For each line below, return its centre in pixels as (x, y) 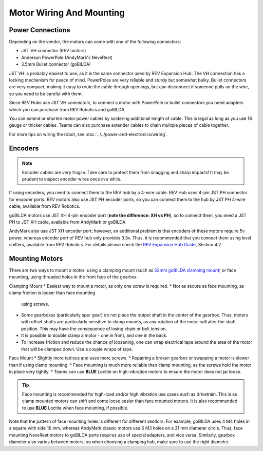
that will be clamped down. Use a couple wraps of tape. (77, 349)
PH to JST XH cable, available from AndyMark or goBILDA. (68, 222)
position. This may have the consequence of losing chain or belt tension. (94, 329)
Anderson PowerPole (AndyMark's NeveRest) (67, 57)
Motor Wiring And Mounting (67, 13)
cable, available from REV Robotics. (45, 206)
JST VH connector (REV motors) (54, 51)
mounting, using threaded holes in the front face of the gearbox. (74, 277)
